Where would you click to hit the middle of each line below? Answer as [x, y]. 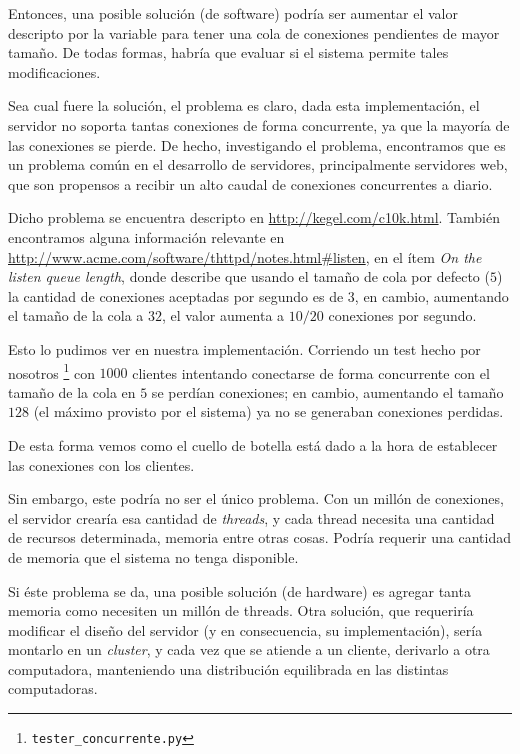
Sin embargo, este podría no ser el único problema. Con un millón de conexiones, [256, 498]
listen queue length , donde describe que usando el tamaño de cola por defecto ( [249, 276]
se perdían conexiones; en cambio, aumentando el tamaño [327, 391]
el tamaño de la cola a [76, 315]
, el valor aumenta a [223, 315]
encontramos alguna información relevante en [146, 236]
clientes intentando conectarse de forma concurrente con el [311, 372]
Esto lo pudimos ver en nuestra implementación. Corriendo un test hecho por [244, 348]
